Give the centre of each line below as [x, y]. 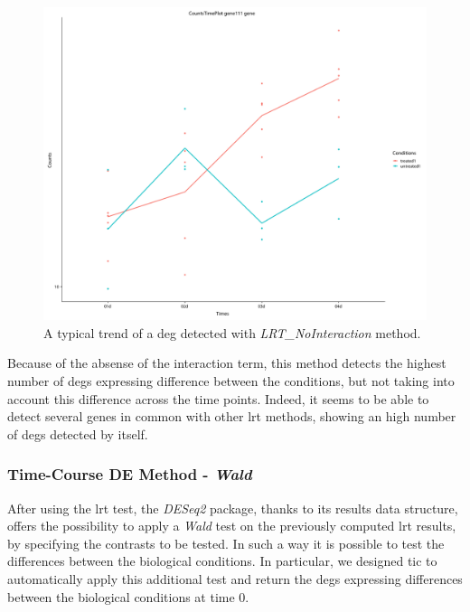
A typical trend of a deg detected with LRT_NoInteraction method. [232, 332]
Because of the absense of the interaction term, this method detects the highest [227, 363]
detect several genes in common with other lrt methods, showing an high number [232, 416]
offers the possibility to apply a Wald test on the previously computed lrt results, [232, 526]
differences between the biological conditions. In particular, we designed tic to [222, 561]
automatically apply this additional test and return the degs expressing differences [235, 578]
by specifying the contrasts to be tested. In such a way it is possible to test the [226, 543]
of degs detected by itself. [78, 433]
